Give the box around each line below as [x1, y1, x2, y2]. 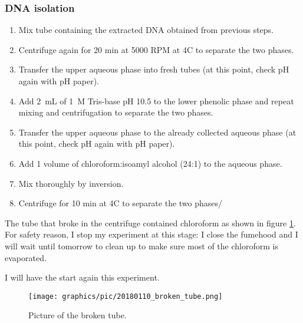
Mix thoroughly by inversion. [18, 177, 124, 189]
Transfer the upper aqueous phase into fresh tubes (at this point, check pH [18, 63, 289, 75]
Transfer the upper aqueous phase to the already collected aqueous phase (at [18, 126, 297, 138]
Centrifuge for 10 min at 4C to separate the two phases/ [18, 197, 223, 209]
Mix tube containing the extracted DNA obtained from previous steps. [18, 24, 274, 36]
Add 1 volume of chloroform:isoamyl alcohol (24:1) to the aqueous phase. [18, 157, 282, 169]
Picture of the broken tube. [28, 309, 127, 321]
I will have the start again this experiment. [5, 271, 160, 284]
